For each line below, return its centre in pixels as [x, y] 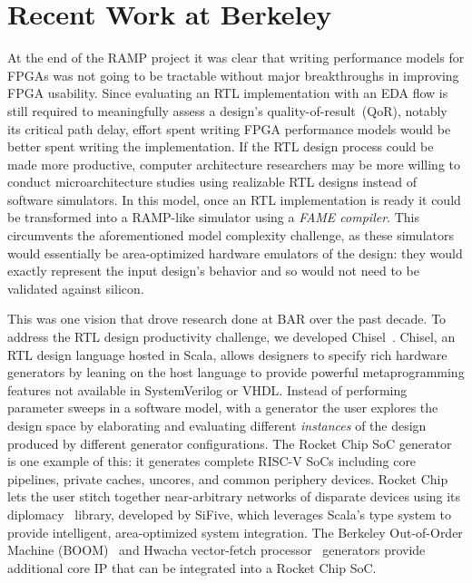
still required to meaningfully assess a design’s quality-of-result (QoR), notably [227, 110]
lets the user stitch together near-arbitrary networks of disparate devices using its [234, 496]
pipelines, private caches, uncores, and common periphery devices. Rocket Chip [228, 478]
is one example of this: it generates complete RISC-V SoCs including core [212, 461]
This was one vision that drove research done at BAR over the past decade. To [227, 319]
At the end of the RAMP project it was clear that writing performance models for [236, 58]
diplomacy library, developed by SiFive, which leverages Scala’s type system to [230, 514]
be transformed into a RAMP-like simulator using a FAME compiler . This [213, 217]
